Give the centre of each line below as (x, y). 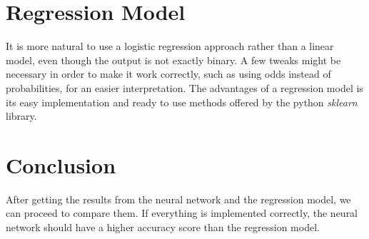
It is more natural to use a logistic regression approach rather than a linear (170, 46)
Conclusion (61, 164)
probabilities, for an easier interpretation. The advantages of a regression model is (184, 87)
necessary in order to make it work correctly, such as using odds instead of (168, 74)
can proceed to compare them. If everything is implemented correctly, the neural (182, 213)
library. (21, 116)
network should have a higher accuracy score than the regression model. (163, 227)
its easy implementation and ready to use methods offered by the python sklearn (182, 102)
